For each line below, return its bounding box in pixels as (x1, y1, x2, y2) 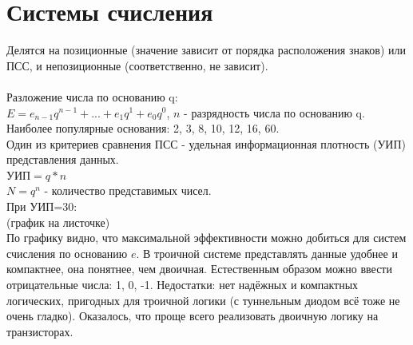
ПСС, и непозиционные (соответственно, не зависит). (6, 57, 268, 73)
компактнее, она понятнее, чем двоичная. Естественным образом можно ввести (6, 260, 392, 277)
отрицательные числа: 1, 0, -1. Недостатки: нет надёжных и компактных (6, 276, 359, 293)
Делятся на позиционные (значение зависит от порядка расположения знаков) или (6, 42, 406, 58)
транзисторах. (6, 323, 73, 339)
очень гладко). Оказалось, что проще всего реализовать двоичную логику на (6, 307, 379, 324)
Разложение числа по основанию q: (6, 88, 178, 105)
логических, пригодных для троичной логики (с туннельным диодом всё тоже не (6, 291, 400, 308)
